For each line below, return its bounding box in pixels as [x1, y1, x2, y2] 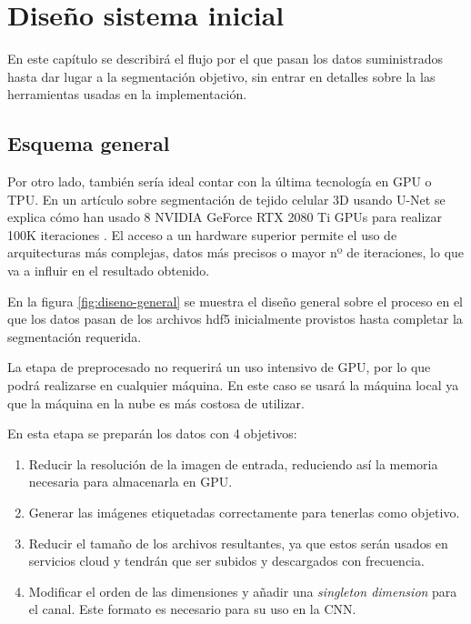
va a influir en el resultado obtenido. [7, 261, 210, 280]
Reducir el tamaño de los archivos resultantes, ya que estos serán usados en [28, 533, 448, 552]
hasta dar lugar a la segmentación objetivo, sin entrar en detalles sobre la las [7, 66, 436, 86]
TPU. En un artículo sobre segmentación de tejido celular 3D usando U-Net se [7, 189, 446, 208]
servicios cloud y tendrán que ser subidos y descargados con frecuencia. [28, 551, 425, 570]
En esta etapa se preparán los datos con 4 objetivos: [7, 424, 297, 443]
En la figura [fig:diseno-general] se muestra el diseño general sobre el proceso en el [7, 291, 463, 310]
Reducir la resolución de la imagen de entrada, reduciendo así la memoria [28, 454, 438, 473]
